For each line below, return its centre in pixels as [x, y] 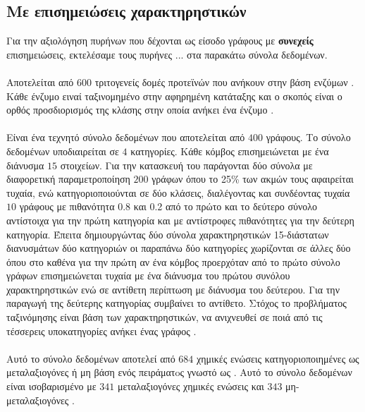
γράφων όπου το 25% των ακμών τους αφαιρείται [253, 179]
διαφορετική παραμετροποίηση [68, 179]
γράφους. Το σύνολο [308, 137]
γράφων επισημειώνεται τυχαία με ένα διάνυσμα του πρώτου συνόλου [148, 275]
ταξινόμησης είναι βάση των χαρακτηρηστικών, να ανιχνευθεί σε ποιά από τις [165, 317]
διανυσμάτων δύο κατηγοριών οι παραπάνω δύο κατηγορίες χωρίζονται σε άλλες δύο [179, 248]
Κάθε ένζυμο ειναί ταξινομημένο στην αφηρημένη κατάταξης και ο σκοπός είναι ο [174, 96]
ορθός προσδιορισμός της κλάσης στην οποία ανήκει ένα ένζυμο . [140, 110]
